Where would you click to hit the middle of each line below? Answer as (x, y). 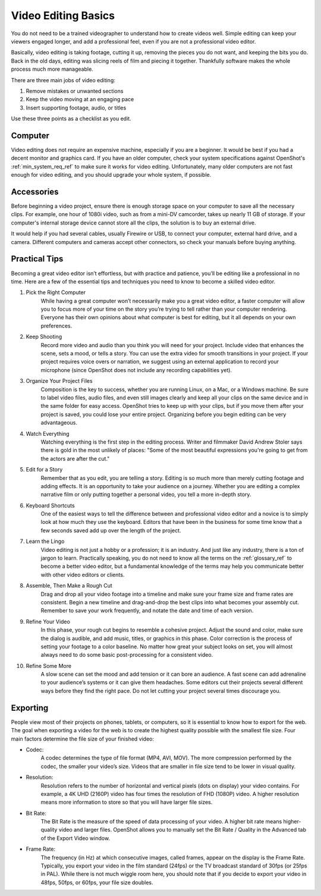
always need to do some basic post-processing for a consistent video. (127, 655)
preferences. (56, 326)
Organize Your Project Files (59, 381)
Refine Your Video (48, 622)
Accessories (35, 191)
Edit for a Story (44, 470)
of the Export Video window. (75, 838)
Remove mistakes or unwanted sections (75, 91)
